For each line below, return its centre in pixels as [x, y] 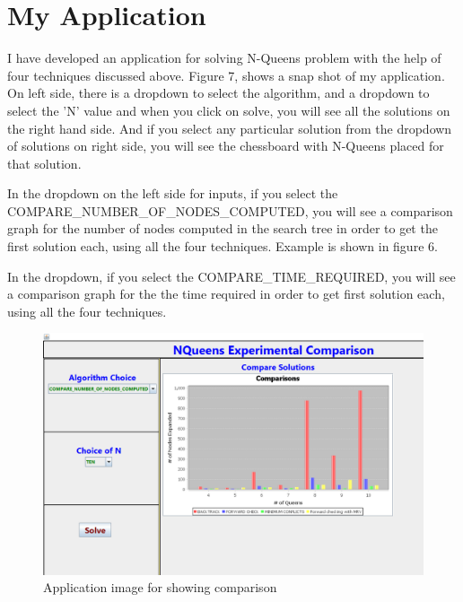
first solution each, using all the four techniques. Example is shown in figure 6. [223, 246]
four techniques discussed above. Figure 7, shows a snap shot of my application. [226, 75]
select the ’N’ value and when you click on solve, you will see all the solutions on [229, 110]
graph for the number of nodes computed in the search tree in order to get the [223, 228]
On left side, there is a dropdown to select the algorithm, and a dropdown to [218, 93]
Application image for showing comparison [160, 587]
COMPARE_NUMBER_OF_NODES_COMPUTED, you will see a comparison [230, 210]
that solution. [44, 163]
